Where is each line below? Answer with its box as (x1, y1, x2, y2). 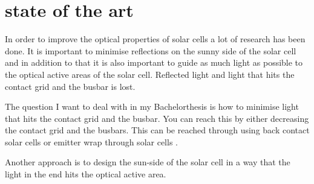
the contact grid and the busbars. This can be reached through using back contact (5, 124, 310, 136)
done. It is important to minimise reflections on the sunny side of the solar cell (5, 44, 296, 57)
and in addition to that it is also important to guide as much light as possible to (5, 56, 303, 69)
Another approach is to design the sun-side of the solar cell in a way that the (5, 156, 290, 168)
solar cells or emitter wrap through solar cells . (5, 135, 178, 148)
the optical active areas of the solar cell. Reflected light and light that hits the (5, 68, 295, 80)
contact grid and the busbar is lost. (5, 80, 136, 92)
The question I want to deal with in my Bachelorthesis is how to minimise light (5, 100, 299, 113)
